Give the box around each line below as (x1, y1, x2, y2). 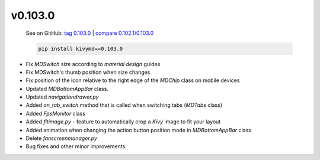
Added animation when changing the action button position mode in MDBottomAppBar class (25, 126, 251, 133)
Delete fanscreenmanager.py (25, 135, 97, 142)
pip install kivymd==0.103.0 (38, 45, 123, 52)
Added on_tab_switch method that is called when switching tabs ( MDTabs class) (25, 102, 222, 109)
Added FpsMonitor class (25, 110, 86, 117)
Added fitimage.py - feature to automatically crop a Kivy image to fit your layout (25, 118, 221, 125)
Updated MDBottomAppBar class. (25, 85, 109, 92)
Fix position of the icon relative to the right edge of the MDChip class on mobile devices (25, 77, 240, 84)
